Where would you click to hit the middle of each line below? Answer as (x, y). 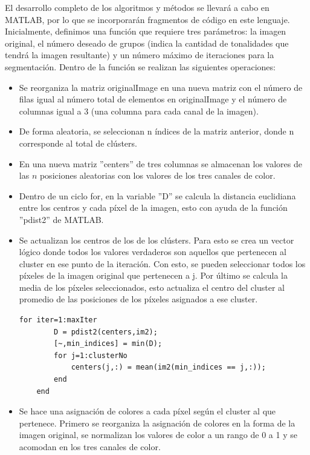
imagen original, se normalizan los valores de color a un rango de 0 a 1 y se (158, 435)
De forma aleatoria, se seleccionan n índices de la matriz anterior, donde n (157, 131)
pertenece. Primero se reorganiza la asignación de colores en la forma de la (157, 423)
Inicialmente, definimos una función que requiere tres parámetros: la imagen (146, 31)
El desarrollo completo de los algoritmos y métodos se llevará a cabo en (137, 7)
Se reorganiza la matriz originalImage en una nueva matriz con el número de (161, 87)
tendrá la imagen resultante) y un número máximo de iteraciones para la (140, 55)
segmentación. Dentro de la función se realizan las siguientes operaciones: (140, 66)
